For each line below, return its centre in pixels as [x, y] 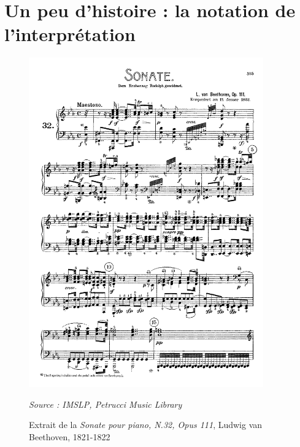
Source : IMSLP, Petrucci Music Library [106, 404]
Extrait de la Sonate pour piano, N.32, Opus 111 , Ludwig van [146, 425]
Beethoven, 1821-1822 [70, 436]
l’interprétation [70, 34]
